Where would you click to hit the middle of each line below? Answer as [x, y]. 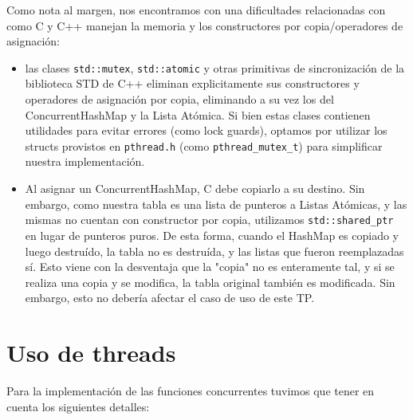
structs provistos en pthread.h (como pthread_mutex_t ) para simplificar [204, 145]
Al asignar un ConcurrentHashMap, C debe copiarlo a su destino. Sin [195, 188]
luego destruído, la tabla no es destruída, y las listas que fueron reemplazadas [214, 251]
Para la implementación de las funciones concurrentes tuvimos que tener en [191, 391]
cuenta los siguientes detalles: [78, 406]
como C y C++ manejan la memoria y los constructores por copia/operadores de [205, 25]
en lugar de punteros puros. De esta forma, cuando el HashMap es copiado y [212, 235]
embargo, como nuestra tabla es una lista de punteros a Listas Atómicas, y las [216, 204]
